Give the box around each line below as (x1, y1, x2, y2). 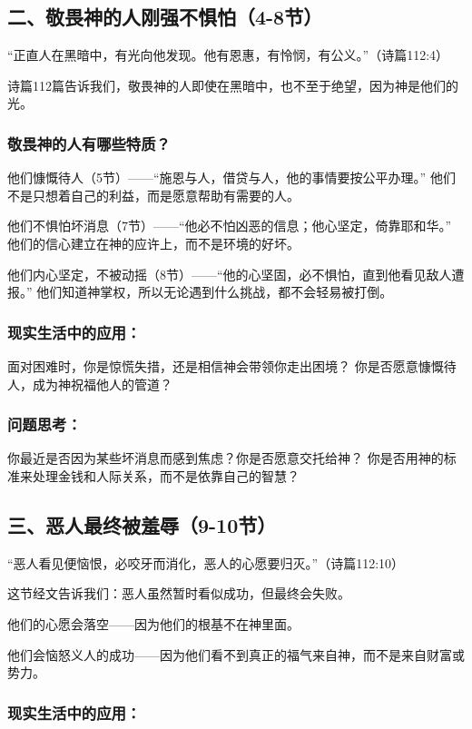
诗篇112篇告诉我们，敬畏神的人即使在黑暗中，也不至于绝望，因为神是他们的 (7, 75, 458, 94)
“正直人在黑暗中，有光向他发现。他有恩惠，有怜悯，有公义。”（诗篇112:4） (7, 45, 449, 64)
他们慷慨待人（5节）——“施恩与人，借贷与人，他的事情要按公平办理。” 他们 (7, 168, 456, 187)
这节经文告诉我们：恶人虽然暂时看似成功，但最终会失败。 (7, 584, 350, 603)
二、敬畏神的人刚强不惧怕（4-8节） (7, 3, 323, 31)
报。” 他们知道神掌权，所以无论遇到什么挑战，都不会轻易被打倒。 (7, 282, 393, 301)
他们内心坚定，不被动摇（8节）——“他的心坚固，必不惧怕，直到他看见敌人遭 (7, 264, 465, 283)
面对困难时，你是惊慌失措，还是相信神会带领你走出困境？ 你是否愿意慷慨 (7, 356, 444, 375)
